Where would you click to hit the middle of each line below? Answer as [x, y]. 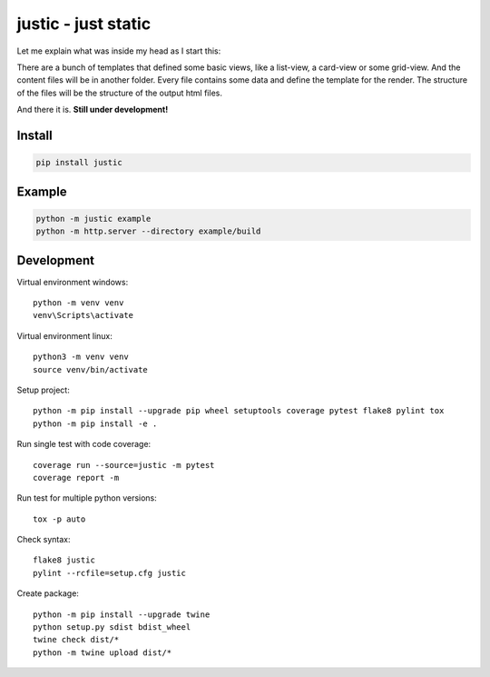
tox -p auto [59, 519]
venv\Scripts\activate [83, 315]
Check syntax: [44, 540]
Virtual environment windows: [73, 282]
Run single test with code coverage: [84, 444]
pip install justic [79, 163]
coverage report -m [76, 478]
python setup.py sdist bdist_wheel [112, 627]
